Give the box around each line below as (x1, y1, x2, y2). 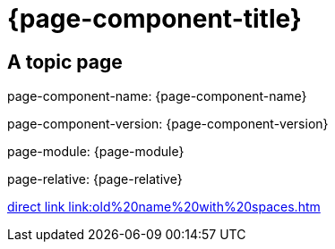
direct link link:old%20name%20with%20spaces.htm (7, 199, 321, 215)
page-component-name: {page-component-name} (7, 88, 307, 104)
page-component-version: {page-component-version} (7, 116, 329, 132)
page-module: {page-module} (7, 144, 185, 160)
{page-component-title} (7, 4, 302, 34)
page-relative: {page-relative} (7, 171, 183, 187)
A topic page (7, 50, 123, 73)
